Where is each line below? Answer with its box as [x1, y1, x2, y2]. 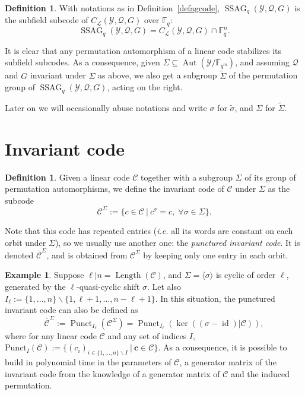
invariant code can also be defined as [5, 304, 138, 316]
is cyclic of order [215, 268, 276, 281]
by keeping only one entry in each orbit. [143, 248, 288, 261]
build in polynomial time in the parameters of [5, 355, 171, 368]
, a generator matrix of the [179, 355, 277, 368]
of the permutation [228, 69, 298, 81]
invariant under [30, 69, 86, 81]
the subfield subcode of [5, 14, 88, 26]
